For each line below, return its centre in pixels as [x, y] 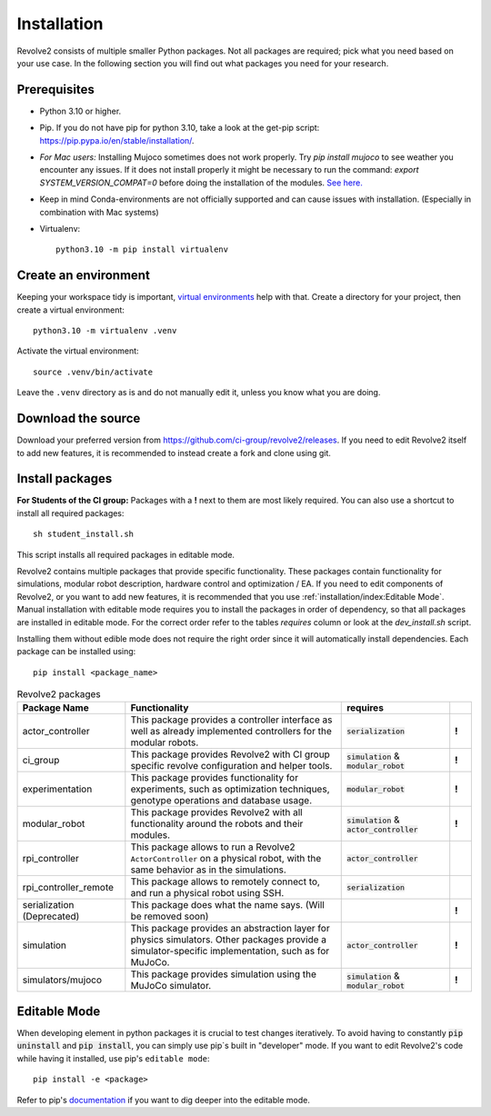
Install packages [65, 478]
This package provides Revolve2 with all [217, 812]
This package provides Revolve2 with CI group [230, 754]
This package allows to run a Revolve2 [213, 847]
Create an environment [83, 276]
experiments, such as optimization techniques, [230, 789]
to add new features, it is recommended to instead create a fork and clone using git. [174, 453]
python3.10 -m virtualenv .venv [105, 331]
